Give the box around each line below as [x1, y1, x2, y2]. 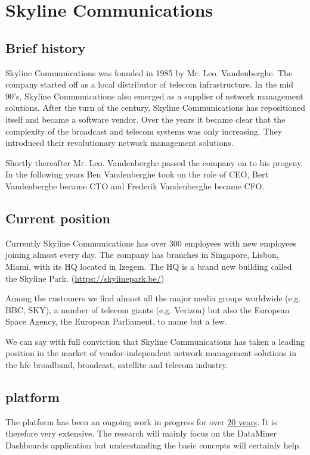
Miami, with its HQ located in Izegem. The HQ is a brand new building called [5, 260, 292, 272]
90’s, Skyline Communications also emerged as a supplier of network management [5, 89, 303, 102]
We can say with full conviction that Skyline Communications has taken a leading [5, 335, 305, 347]
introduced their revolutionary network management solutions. [5, 136, 234, 149]
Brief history [5, 38, 86, 57]
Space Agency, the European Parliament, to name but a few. [5, 315, 227, 328]
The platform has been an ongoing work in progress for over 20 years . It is [5, 415, 277, 428]
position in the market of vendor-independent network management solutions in [5, 347, 297, 359]
